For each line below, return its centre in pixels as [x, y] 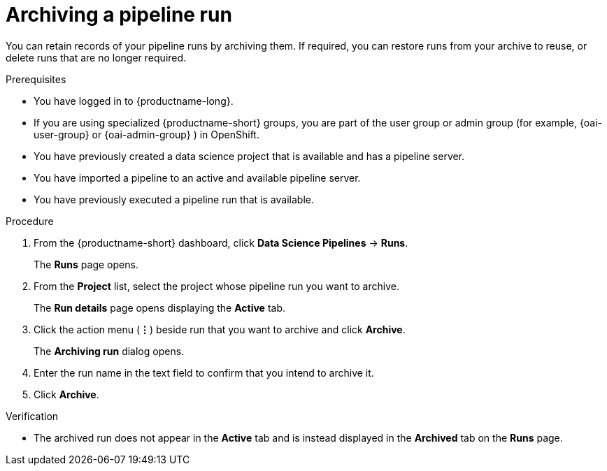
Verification [32, 416]
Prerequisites [36, 79]
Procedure [30, 221]
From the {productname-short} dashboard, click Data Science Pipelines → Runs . [221, 242]
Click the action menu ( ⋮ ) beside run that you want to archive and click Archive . [220, 329]
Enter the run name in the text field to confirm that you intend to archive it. [204, 372]
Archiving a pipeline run [119, 15]
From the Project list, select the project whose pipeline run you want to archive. [216, 286]
